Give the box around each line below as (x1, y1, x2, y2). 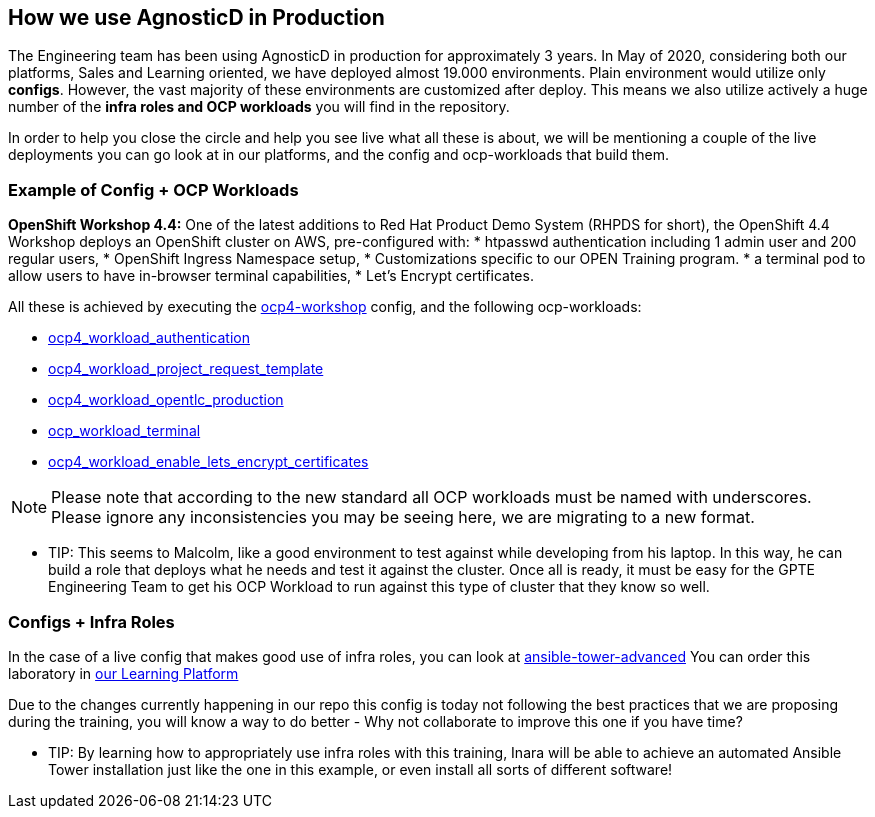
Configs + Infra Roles (8, 611, 175, 632)
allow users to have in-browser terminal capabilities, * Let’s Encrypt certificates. (8, 267, 534, 285)
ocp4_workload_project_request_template (48, 360, 324, 378)
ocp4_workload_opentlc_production (48, 391, 284, 409)
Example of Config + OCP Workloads (8, 179, 299, 200)
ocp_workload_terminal (48, 422, 201, 440)
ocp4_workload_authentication (48, 329, 250, 347)
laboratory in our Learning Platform (8, 664, 239, 682)
